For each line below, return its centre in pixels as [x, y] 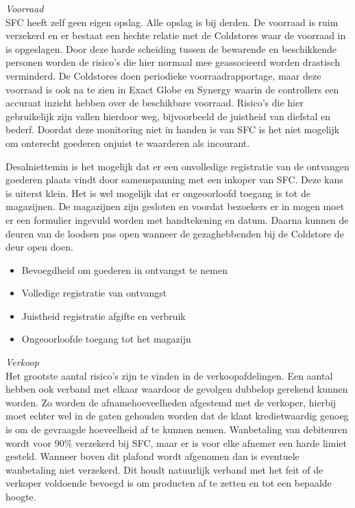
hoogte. [21, 496]
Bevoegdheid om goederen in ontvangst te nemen [124, 269]
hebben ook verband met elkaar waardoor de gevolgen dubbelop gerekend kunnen [177, 389]
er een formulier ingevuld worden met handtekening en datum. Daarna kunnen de [177, 219]
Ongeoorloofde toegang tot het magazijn [106, 339]
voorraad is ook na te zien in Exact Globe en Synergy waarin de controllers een [172, 89]
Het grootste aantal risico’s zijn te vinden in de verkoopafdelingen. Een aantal [169, 375]
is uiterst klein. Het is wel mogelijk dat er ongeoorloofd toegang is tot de [158, 193]
